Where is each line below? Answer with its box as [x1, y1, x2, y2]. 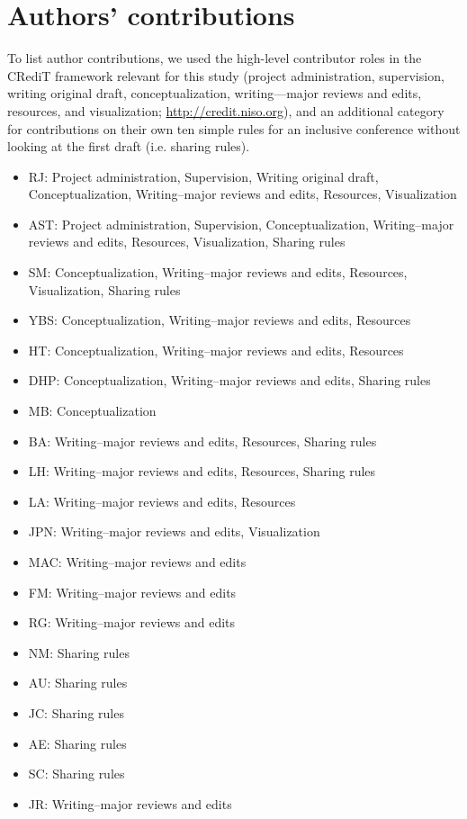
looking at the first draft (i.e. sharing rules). [7, 137, 250, 156]
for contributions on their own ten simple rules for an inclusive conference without [7, 119, 461, 138]
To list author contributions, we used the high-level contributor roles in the [7, 49, 422, 67]
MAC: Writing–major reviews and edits [28, 553, 247, 571]
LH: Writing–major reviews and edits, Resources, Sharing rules [28, 462, 376, 481]
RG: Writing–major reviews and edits [28, 613, 236, 632]
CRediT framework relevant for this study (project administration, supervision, [7, 66, 445, 85]
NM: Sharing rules [28, 643, 130, 661]
